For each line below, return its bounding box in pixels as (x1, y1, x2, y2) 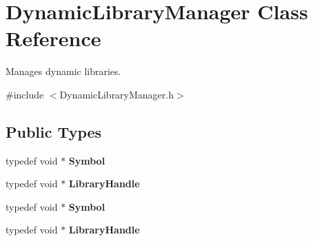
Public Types (6, 120, 102, 142)
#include (6, 87, 44, 101)
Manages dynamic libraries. (6, 64, 121, 78)
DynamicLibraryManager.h (59, 87, 174, 101)
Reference (6, 24, 101, 52)
